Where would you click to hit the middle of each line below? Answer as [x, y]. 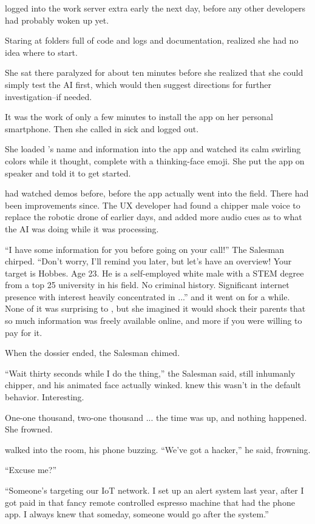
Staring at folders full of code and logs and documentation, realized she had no [152, 40]
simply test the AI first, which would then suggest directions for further [138, 84]
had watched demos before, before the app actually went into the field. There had [157, 193]
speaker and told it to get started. [68, 173]
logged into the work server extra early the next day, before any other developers [155, 8]
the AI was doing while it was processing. [82, 228]
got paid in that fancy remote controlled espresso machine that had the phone [150, 502]
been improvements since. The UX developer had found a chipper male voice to [153, 205]
